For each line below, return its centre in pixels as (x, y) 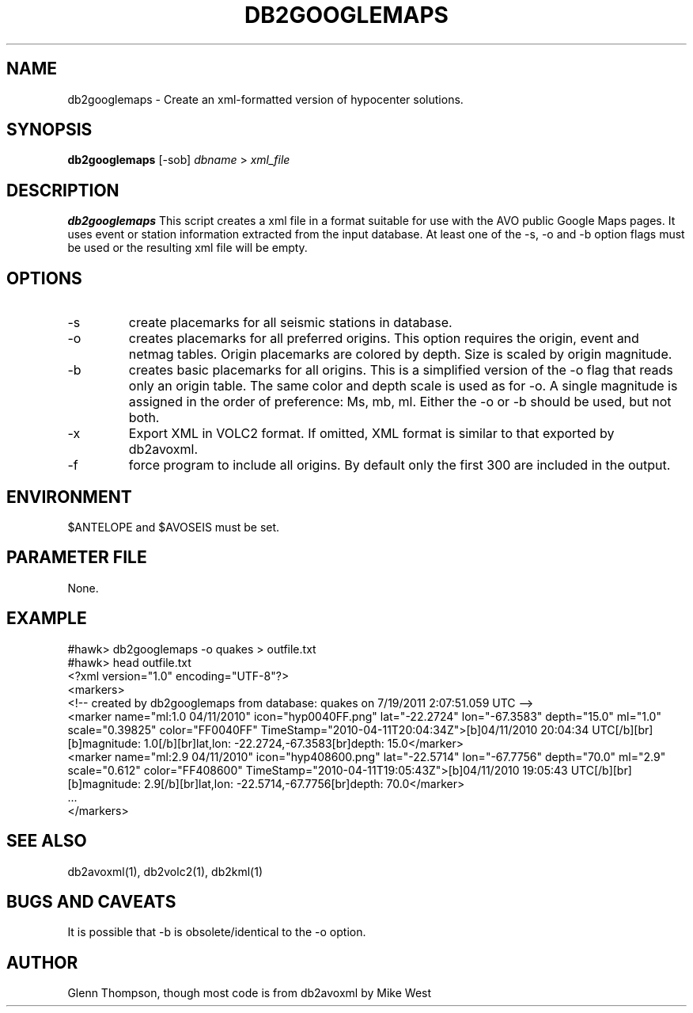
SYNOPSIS (49, 130)
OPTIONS (44, 278)
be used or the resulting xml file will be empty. (187, 248)
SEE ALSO (47, 841)
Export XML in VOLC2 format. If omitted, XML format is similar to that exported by (371, 434)
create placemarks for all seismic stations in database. (290, 323)
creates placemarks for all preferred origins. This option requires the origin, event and (384, 339)
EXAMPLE (47, 619)
